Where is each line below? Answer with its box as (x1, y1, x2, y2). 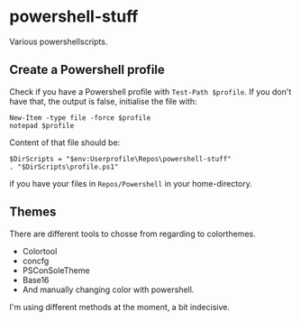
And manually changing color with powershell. (22, 284, 195, 295)
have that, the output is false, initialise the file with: (9, 96, 197, 106)
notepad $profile (9, 121, 75, 130)
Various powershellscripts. (9, 36, 108, 47)
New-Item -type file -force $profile (9, 113, 151, 123)
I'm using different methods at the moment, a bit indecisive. (9, 301, 230, 312)
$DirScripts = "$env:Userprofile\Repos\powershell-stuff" (9, 154, 232, 163)
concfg (22, 255, 50, 266)
